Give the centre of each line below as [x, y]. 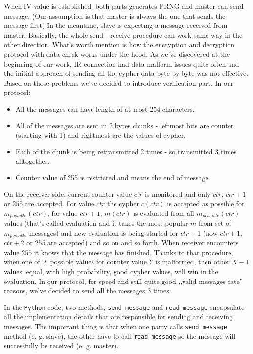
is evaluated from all [164, 213]
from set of [215, 223]
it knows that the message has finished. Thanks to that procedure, [134, 252]
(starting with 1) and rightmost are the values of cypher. [101, 135]
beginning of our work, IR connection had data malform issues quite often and [122, 63]
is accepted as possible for [206, 203]
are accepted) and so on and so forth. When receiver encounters [143, 243]
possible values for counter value [98, 262]
